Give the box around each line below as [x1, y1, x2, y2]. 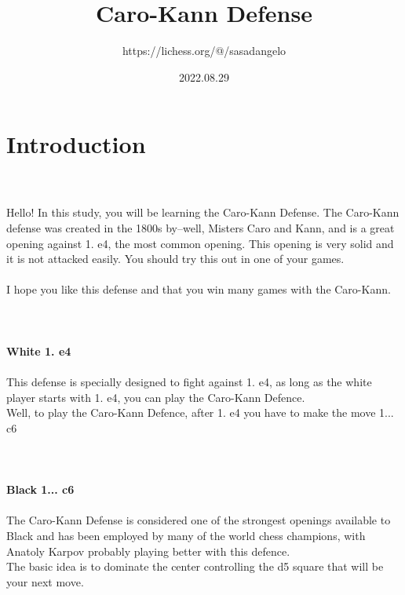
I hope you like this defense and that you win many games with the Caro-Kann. [6, 281, 391, 297]
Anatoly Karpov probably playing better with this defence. [6, 542, 290, 559]
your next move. [6, 573, 84, 590]
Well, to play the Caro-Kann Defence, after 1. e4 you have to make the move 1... [6, 404, 394, 421]
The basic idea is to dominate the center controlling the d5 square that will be [6, 558, 384, 575]
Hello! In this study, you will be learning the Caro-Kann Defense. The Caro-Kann [6, 204, 400, 221]
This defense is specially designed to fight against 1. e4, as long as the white [6, 373, 372, 389]
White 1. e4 [6, 342, 71, 359]
